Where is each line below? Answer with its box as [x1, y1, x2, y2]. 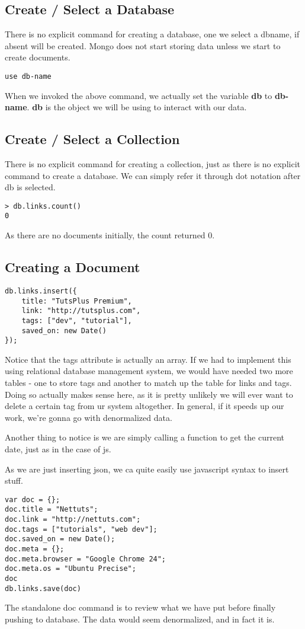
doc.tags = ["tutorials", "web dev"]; [5, 525, 158, 534]
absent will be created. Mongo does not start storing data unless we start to [5, 39, 281, 52]
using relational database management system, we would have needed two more [5, 365, 293, 377]
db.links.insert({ [5, 286, 77, 295]
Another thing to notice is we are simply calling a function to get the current [5, 431, 285, 443]
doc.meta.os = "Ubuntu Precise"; [5, 564, 136, 573]
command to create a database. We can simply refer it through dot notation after [5, 169, 301, 181]
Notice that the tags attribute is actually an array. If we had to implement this [5, 353, 291, 365]
